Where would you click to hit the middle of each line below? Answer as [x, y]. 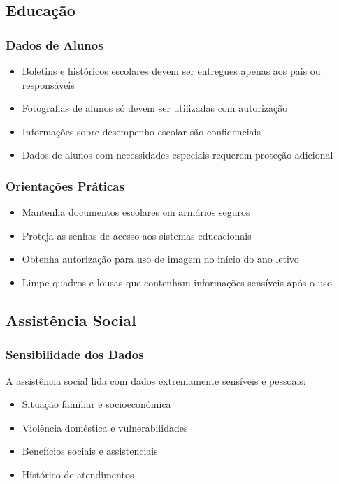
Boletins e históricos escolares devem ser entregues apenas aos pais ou [171, 71]
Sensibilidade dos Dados [75, 354]
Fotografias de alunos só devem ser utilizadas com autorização [155, 108]
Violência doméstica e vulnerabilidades [105, 427]
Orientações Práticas [65, 185]
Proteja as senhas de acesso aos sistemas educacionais [137, 235]
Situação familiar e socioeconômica [96, 404]
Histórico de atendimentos [78, 474]
